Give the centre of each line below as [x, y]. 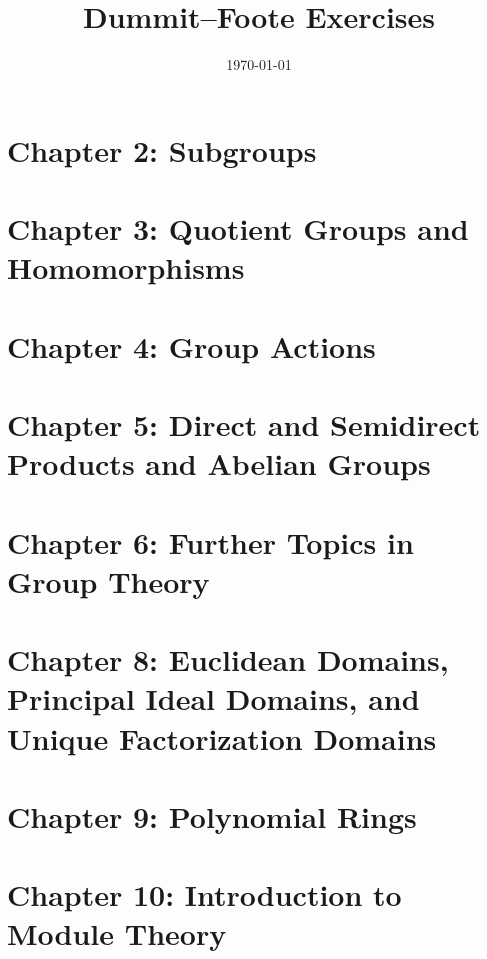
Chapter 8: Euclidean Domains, [228, 659]
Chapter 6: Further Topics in [210, 541]
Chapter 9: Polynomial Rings [212, 815]
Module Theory [117, 933]
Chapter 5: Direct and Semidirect [244, 424]
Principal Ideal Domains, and [213, 698]
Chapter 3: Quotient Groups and [238, 228]
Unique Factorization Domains [222, 737]
